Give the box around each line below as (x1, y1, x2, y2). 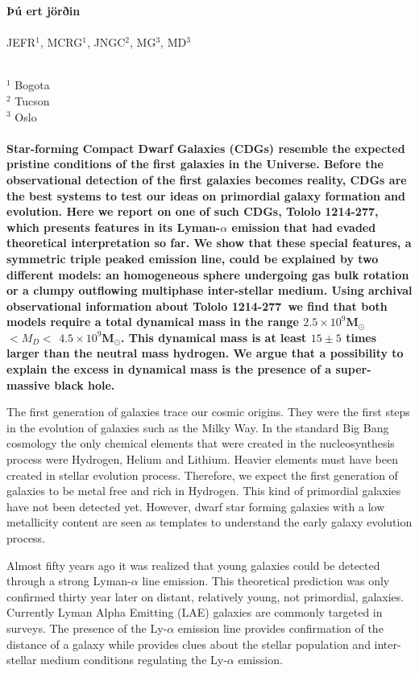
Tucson (15, 92, 50, 109)
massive (6, 376, 50, 393)
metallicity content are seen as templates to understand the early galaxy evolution (6, 514, 413, 531)
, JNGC (86, 34, 126, 51)
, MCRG (39, 34, 83, 51)
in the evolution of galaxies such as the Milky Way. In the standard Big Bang (6, 419, 389, 436)
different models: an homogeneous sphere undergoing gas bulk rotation (6, 266, 409, 283)
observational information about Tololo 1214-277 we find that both (6, 297, 388, 314)
